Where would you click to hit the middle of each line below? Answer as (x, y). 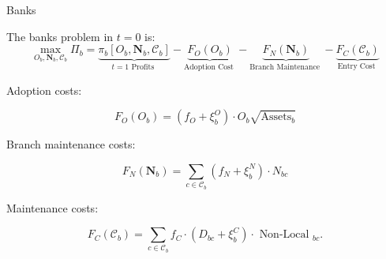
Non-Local (284, 235)
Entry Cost (356, 67)
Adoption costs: (44, 90)
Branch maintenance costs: (71, 144)
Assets (276, 117)
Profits (143, 68)
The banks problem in (60, 36)
